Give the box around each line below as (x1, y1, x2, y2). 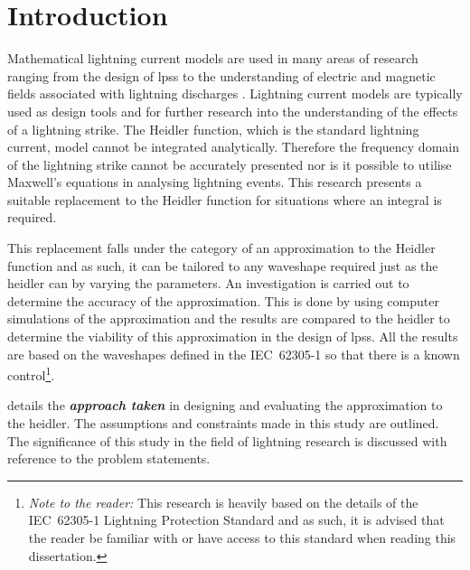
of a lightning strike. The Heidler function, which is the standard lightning (7, 119, 419, 138)
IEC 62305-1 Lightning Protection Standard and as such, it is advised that (28, 510, 445, 529)
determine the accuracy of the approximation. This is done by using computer (7, 291, 439, 310)
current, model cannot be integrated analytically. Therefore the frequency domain (7, 137, 459, 156)
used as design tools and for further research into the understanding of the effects (7, 101, 458, 120)
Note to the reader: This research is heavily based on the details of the (28, 492, 418, 511)
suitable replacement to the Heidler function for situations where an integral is (7, 190, 442, 209)
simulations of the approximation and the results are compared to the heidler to (7, 309, 450, 328)
